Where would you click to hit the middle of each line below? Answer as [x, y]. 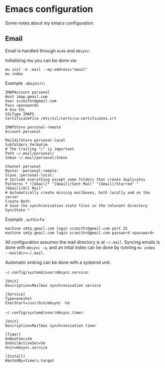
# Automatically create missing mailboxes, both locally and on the [78, 192]
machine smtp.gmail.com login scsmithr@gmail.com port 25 [66, 228]
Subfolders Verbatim [27, 145]
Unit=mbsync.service [27, 348]
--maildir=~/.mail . [25, 252]
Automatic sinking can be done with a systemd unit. [58, 262]
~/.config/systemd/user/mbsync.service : [47, 272]
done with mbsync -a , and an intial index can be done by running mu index [80, 247]
